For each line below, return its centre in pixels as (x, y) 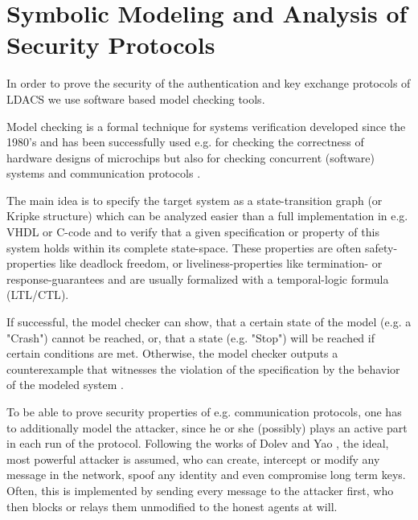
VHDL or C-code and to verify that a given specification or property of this (193, 232)
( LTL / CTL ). (38, 295)
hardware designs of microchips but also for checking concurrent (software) (191, 157)
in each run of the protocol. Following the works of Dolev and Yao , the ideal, (198, 443)
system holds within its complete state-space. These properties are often (184, 247)
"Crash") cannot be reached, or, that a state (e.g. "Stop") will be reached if (191, 337)
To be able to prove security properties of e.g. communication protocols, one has (204, 411)
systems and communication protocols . (104, 173)
